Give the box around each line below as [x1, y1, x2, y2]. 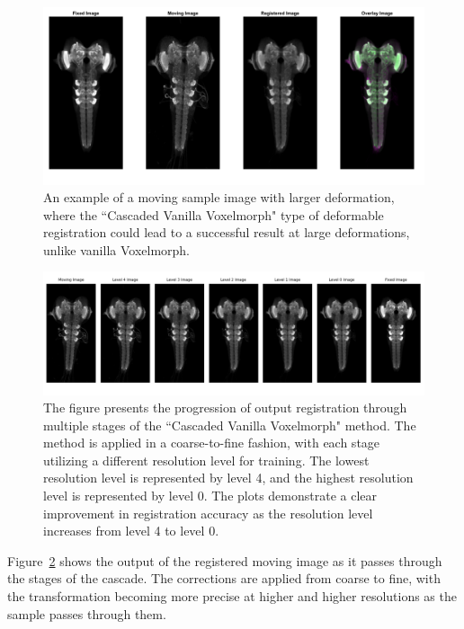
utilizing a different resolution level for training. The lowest [43, 450, 370, 469]
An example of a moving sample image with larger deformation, [43, 188, 395, 207]
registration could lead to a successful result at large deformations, [43, 223, 410, 242]
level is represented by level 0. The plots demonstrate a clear [43, 486, 378, 505]
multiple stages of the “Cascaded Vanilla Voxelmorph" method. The [43, 415, 416, 434]
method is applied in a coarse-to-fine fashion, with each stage [43, 433, 380, 452]
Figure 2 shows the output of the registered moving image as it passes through [7, 551, 442, 570]
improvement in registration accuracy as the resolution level [43, 503, 373, 522]
